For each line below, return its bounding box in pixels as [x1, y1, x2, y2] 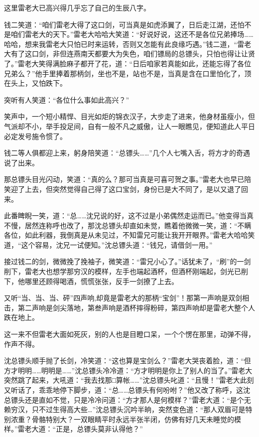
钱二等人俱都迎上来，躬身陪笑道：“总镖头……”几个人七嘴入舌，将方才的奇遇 [4, 147, 250, 158]
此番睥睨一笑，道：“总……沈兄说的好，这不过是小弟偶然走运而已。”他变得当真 [4, 210, 254, 221]
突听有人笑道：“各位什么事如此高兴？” [4, 94, 129, 105]
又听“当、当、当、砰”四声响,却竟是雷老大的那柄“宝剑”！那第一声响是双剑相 [4, 292, 250, 303]
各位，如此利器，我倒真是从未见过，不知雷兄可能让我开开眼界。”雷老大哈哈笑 [4, 230, 255, 240]
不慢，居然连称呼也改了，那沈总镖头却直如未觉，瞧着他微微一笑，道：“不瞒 [4, 220, 252, 230]
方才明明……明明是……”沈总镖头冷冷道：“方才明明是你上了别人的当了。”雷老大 [4, 365, 253, 375]
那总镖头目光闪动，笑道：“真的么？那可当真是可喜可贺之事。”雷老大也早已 [4, 174, 245, 184]
